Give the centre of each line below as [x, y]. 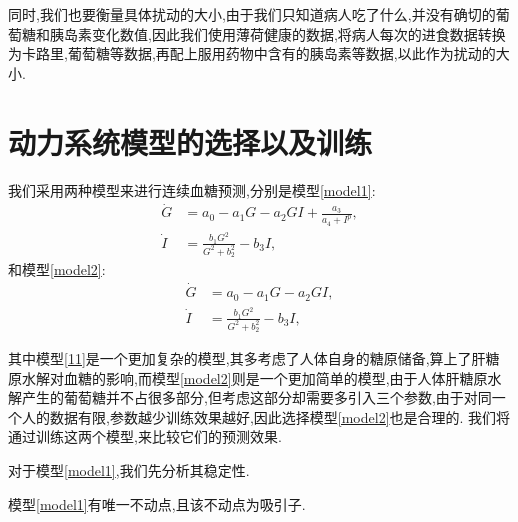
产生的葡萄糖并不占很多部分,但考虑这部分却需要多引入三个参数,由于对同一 [263, 397]
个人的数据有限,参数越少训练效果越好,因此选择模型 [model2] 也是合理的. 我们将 [259, 416]
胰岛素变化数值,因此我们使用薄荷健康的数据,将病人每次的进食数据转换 [277, 33]
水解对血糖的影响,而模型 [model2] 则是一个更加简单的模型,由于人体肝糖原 [254, 377]
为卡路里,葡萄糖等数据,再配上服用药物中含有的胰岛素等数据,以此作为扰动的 [252, 53]
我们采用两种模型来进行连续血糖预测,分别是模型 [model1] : [192, 189]
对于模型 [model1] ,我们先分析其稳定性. [129, 470]
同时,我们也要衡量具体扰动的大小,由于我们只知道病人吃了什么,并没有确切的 [252, 14]
